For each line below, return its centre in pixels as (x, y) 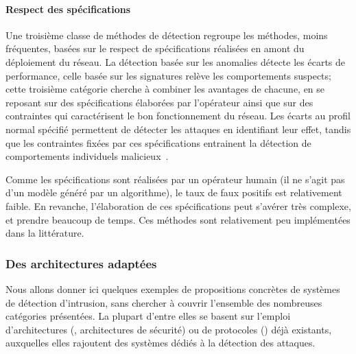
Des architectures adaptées (81, 263)
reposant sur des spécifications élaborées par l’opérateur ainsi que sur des (159, 102)
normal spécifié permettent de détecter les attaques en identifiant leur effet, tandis (178, 129)
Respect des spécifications (68, 9)
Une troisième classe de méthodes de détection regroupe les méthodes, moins (167, 35)
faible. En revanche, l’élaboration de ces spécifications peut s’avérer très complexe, (178, 205)
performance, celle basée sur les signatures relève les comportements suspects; (168, 75)
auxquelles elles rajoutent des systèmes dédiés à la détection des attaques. (161, 343)
